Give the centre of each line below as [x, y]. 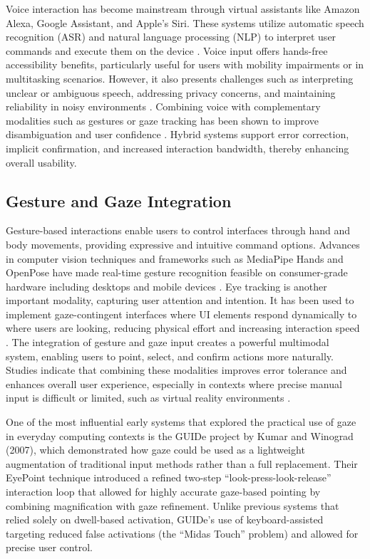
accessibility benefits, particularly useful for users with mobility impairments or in [185, 64]
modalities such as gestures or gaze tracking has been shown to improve [162, 120]
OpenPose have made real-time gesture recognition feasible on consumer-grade [177, 272]
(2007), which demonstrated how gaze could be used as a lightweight [155, 450]
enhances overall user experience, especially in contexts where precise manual [174, 383]
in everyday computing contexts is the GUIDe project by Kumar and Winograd [180, 435]
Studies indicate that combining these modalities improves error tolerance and [176, 370]
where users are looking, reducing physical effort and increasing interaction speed [183, 328]
